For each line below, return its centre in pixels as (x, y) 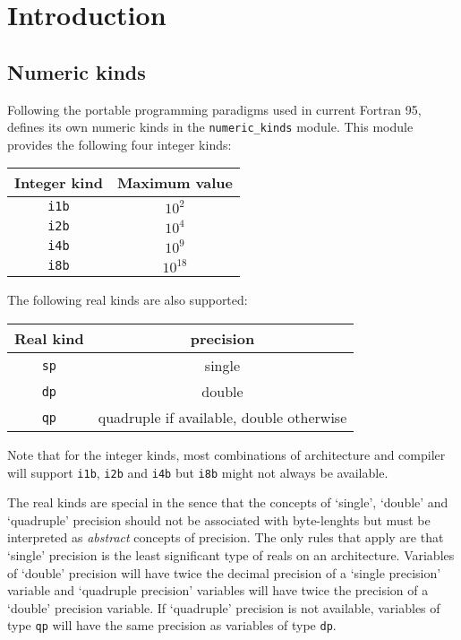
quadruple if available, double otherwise (222, 418)
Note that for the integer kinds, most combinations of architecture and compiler (226, 455)
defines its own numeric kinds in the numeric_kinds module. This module (210, 127)
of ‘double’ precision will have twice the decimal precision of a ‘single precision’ (224, 572)
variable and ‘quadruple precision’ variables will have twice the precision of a (218, 590)
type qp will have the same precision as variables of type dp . (172, 625)
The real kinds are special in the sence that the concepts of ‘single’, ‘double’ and (228, 502)
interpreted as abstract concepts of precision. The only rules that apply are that (226, 537)
